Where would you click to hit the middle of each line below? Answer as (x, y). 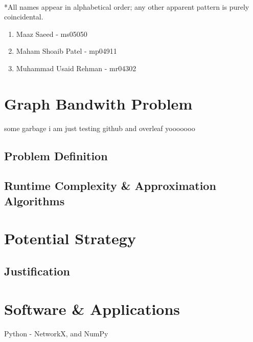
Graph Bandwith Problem (98, 103)
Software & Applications (92, 308)
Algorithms (34, 200)
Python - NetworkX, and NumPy (56, 333)
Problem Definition (56, 155)
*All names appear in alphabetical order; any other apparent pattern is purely (127, 6)
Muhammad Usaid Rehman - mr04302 (76, 68)
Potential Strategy (70, 238)
